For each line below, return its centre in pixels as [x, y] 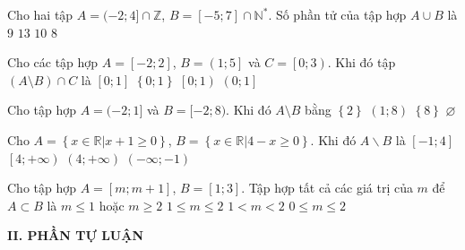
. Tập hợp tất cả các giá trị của [327, 188]
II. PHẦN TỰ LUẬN [76, 235]
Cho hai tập [40, 14]
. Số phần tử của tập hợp [337, 14]
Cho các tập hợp [53, 62]
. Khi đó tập [362, 62]
